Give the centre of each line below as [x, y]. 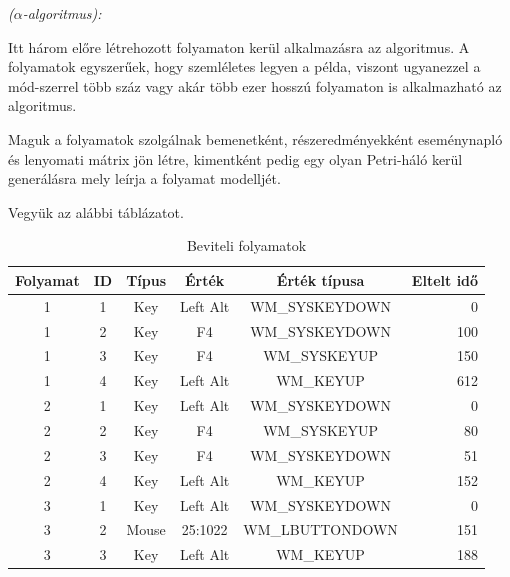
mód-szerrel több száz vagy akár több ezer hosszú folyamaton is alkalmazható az [255, 85]
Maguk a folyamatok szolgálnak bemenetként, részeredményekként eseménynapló [255, 138]
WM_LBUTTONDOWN [320, 529]
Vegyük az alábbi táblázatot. [96, 211]
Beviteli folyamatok [246, 245]
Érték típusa [320, 279]
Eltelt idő [445, 279]
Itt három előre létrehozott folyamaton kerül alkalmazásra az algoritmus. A [239, 46]
